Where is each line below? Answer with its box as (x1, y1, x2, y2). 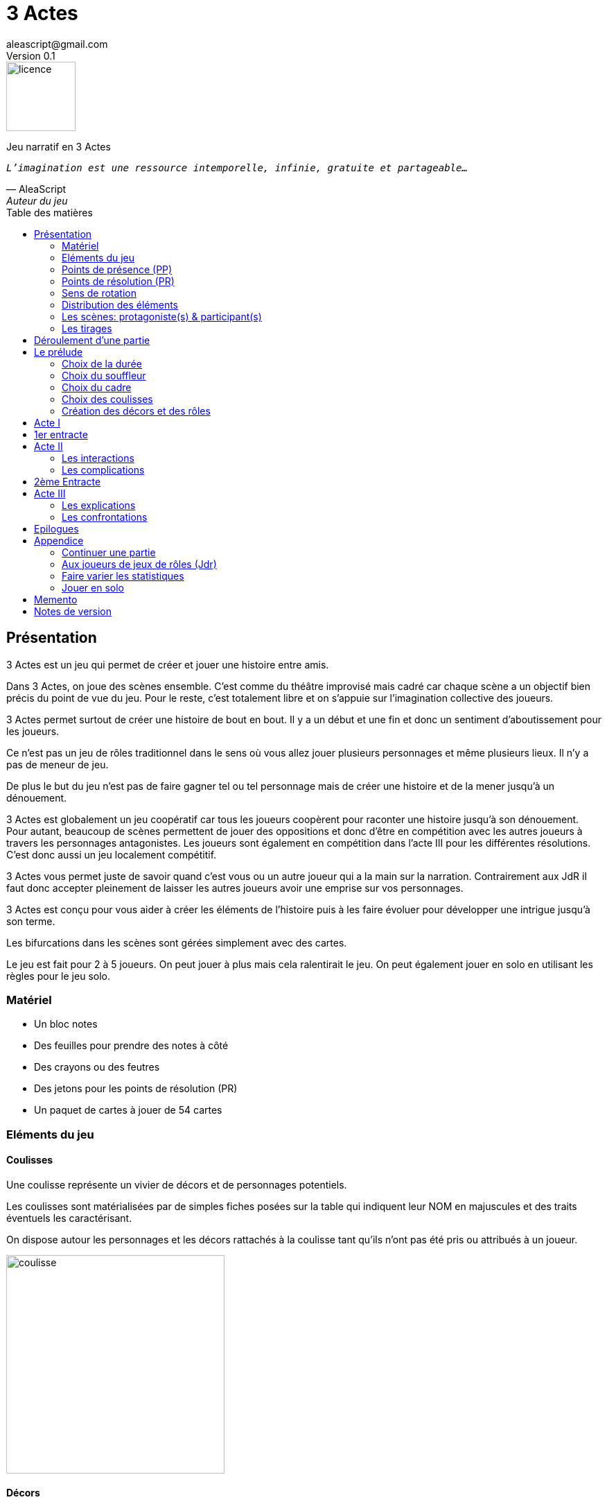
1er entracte (34, 428, 88, 440)
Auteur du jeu (6, 194, 68, 207)
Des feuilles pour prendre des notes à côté (34, 1039, 229, 1052)
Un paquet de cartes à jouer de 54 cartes (34, 1104, 222, 1116)
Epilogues (34, 522, 79, 535)
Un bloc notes (34, 1018, 98, 1030)
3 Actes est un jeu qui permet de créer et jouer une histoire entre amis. (6, 658, 329, 671)
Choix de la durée (62, 357, 142, 370)
